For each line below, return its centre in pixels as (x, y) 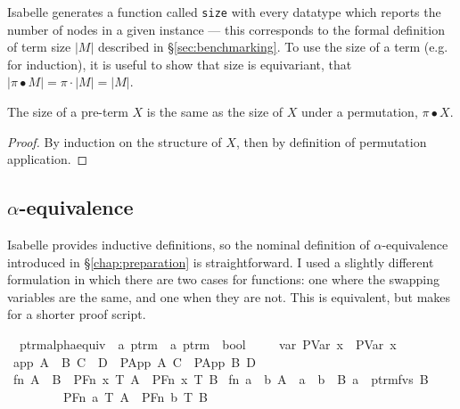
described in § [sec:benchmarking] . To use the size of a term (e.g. (273, 47)
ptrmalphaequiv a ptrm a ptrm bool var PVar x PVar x (208, 344)
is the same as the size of (215, 112)
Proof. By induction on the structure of (115, 141)
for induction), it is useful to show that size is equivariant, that (180, 64)
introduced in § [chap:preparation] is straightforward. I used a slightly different (221, 262)
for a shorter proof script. (77, 314)
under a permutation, (360, 112)
